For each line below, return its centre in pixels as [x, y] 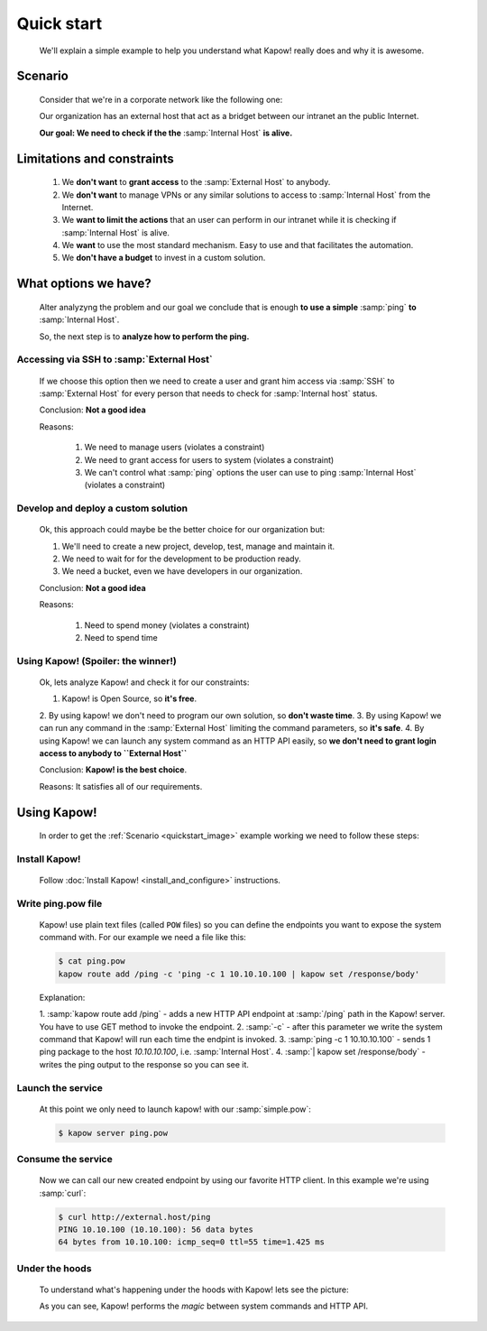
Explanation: [62, 997]
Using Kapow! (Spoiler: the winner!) [97, 661]
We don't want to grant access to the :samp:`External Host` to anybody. [196, 182]
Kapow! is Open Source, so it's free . [129, 698]
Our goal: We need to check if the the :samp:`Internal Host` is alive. [166, 133]
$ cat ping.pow [92, 961]
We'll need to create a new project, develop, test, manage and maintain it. [198, 546]
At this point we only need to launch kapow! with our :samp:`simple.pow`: [175, 1109]
